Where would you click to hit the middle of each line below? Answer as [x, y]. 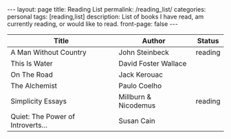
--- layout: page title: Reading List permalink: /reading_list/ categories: [107, 9]
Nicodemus [137, 105]
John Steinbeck [144, 52]
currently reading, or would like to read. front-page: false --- [93, 24]
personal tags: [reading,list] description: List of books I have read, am [106, 16]
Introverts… [29, 125]
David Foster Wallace [153, 63]
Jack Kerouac [141, 75]
